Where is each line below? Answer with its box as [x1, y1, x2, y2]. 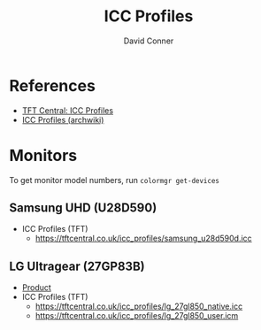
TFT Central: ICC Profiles [21, 104, 113, 116]
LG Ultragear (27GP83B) [9, 258, 145, 273]
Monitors [9, 145, 78, 165]
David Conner [123, 35, 174, 46]
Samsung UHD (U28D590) [9, 201, 157, 216]
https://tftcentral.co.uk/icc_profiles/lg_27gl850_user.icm [35, 311, 239, 321]
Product [21, 282, 51, 293]
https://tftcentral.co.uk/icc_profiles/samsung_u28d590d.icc [35, 233, 252, 244]
